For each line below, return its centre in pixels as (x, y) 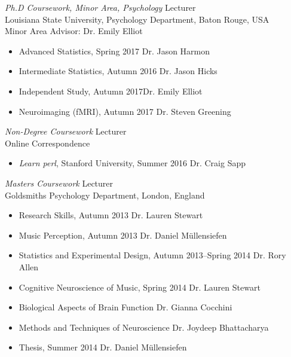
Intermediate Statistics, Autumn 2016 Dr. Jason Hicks (118, 71)
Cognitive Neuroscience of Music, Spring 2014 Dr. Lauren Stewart (140, 287)
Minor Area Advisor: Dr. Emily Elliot (74, 31)
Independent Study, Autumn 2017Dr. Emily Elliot (111, 91)
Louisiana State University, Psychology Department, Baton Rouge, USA (137, 19)
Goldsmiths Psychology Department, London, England (105, 195)
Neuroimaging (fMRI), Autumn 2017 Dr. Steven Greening (125, 111)
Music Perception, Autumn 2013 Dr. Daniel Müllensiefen (123, 235)
